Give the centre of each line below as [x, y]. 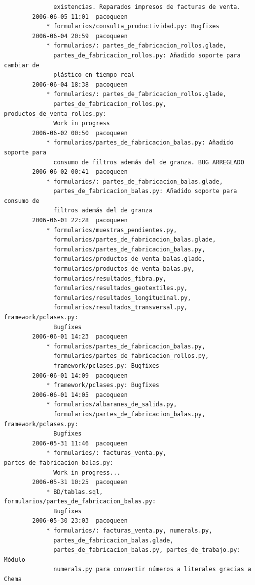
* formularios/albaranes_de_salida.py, [111, 405]
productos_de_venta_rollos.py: [55, 114]
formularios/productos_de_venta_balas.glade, [129, 259]
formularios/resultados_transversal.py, [121, 308]
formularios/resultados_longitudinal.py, [122, 298]
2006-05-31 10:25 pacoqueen [80, 482]
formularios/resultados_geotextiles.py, [121, 288]
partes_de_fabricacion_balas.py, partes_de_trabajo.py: [147, 550]
